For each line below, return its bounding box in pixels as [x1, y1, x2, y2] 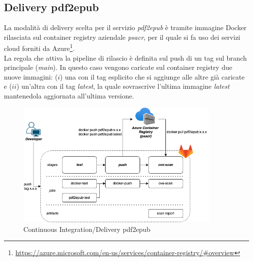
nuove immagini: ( [4, 71, 58, 82]
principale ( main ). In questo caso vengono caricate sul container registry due [4, 62, 233, 72]
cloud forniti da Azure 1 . [4, 42, 75, 53]
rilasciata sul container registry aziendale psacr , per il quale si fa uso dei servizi [4, 32, 240, 42]
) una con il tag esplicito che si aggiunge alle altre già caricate [60, 71, 245, 82]
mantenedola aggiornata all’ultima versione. [4, 91, 134, 101]
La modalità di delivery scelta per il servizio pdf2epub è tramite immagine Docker [4, 22, 247, 33]
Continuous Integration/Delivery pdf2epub [23, 224, 150, 234]
